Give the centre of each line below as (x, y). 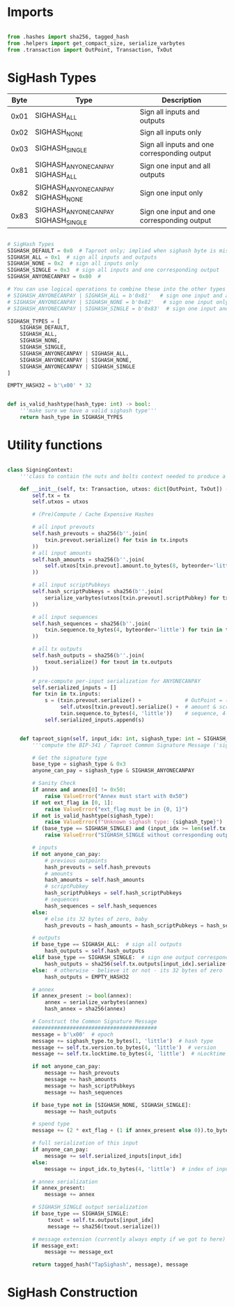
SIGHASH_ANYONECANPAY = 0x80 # (54, 277)
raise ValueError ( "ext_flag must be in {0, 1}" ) (116, 809)
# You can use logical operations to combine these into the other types (117, 289)
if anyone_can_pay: (61, 1149)
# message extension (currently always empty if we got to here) (129, 1239)
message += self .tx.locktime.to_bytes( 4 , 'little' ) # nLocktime (129, 1054)
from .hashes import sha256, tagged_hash (68, 37)
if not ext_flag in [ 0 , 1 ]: (73, 802)
